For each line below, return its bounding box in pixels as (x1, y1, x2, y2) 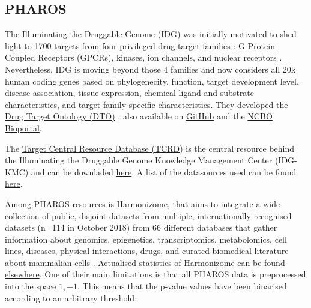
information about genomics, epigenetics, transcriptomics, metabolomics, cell (5, 232, 287, 245)
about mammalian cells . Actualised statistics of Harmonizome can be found (5, 256, 285, 268)
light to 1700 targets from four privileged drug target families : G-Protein (5, 39, 275, 52)
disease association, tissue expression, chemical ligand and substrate (5, 86, 254, 99)
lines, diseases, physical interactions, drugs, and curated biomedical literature (5, 244, 289, 257)
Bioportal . (5, 121, 42, 134)
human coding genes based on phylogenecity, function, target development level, (5, 74, 299, 87)
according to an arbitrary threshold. (5, 291, 137, 304)
